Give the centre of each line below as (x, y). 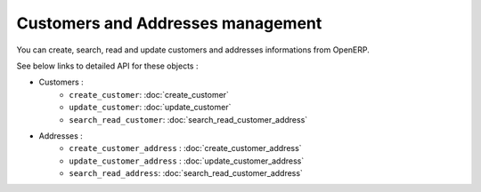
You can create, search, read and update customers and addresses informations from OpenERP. (193, 50)
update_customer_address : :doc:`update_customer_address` (187, 161)
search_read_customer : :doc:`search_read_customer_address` (188, 119)
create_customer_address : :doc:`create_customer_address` (185, 148)
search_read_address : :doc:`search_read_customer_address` (186, 173)
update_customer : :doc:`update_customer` (150, 108)
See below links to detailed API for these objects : (107, 66)
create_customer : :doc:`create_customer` (149, 94)
